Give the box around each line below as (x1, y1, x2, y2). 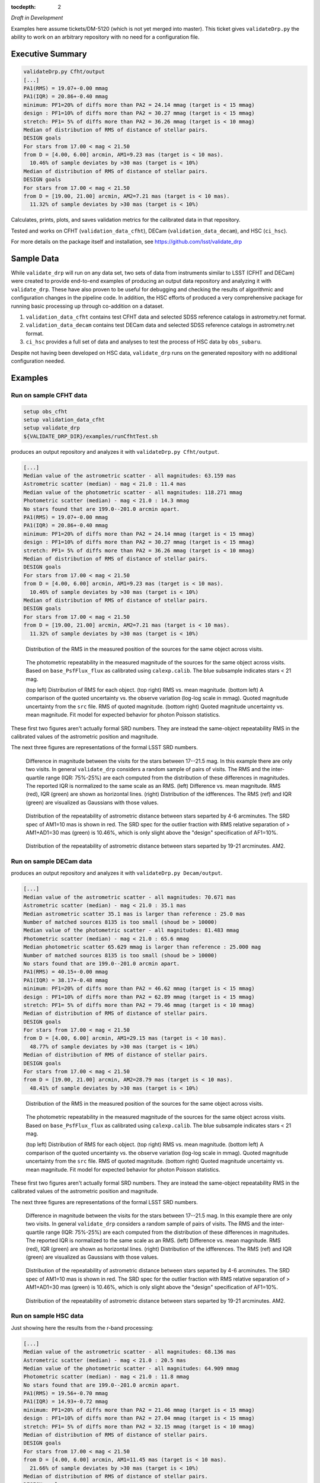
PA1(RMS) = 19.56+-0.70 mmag (23, 1390, 108, 1397)
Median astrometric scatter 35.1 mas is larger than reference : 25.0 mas (23, 911, 246, 917)
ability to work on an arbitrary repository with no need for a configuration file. (11, 33, 200, 41)
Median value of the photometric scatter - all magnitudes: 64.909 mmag (23, 1365, 239, 1371)
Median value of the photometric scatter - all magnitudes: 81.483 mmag (23, 927, 239, 934)
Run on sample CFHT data (11, 391, 88, 399)
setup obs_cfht (23, 408, 68, 415)
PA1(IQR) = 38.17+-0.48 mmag (23, 976, 108, 984)
